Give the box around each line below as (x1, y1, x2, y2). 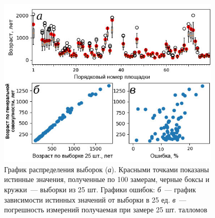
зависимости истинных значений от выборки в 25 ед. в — (4, 194, 187, 205)
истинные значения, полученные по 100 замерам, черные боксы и (4, 174, 209, 185)
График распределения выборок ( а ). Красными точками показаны (4, 164, 209, 174)
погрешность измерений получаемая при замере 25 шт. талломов (4, 204, 207, 215)
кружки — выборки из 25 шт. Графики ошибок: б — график (4, 184, 196, 194)
